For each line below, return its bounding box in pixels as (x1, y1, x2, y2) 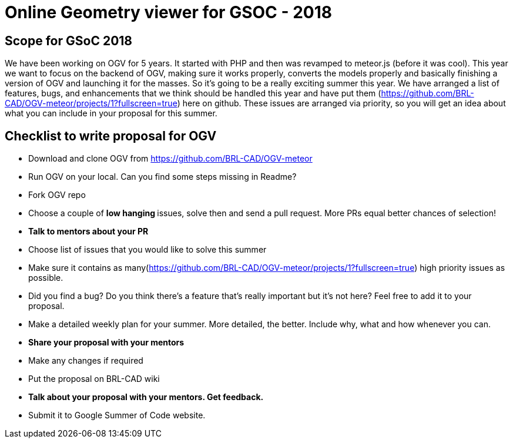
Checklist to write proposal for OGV (5, 128, 217, 143)
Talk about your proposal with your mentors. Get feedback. (28, 392, 264, 402)
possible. (28, 273, 63, 283)
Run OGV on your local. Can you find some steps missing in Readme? (28, 172, 297, 182)
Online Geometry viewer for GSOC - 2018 (5, 2, 332, 22)
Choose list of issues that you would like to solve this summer (28, 244, 267, 255)
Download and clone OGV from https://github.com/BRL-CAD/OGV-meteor (28, 153, 313, 164)
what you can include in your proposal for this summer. (5, 108, 217, 119)
